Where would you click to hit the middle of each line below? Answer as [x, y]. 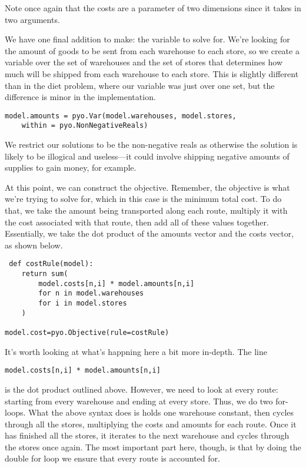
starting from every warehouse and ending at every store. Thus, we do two [139, 401]
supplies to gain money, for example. [71, 167]
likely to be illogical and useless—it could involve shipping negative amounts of [147, 156]
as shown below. [34, 245]
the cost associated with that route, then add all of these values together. [137, 222]
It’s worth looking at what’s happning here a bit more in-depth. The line [136, 351]
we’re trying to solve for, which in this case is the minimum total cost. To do [143, 199]
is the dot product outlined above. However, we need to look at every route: [142, 389]
